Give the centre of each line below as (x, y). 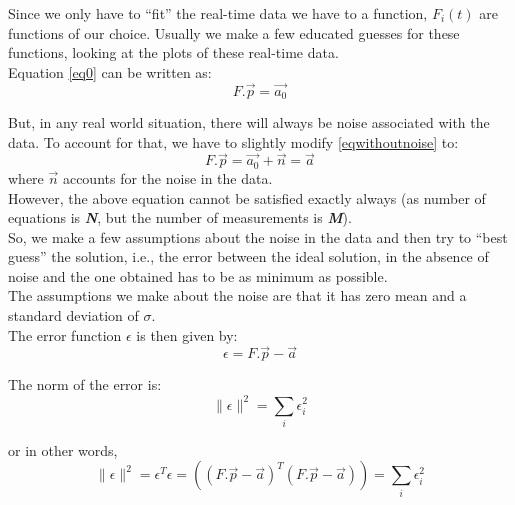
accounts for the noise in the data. (167, 177)
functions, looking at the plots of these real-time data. (173, 52)
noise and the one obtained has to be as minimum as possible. (198, 275)
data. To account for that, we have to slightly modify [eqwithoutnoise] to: (233, 141)
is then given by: (187, 334)
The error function (65, 334)
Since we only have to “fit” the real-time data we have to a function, (218, 13)
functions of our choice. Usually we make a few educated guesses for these (234, 32)
